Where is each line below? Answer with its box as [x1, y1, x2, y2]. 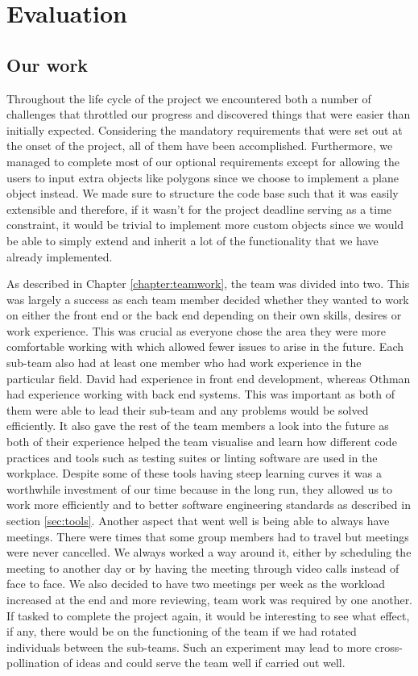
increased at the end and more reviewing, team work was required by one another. [6, 590, 413, 607]
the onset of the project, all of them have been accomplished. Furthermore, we [6, 137, 393, 154]
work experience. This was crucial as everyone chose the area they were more [6, 322, 387, 339]
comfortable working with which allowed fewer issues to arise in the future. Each [6, 338, 404, 355]
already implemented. [6, 248, 113, 265]
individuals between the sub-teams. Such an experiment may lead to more [6, 638, 371, 655]
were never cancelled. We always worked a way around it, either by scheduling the [6, 544, 412, 561]
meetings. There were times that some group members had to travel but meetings [6, 528, 409, 545]
